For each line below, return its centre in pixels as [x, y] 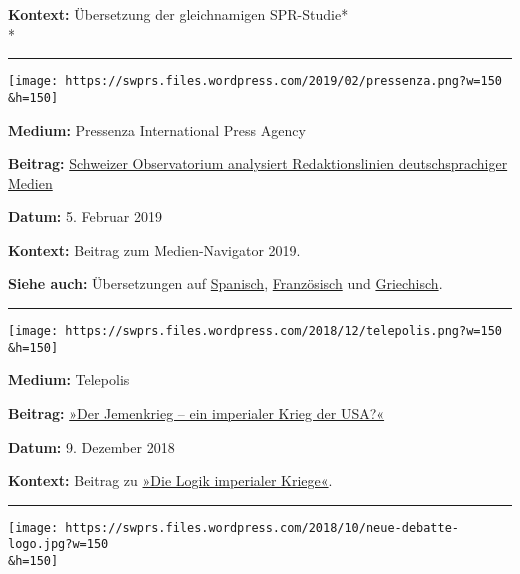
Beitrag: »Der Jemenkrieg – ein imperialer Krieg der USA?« [196, 412]
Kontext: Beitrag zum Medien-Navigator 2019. [154, 249]
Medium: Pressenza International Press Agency [157, 129]
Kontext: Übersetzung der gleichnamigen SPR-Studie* [178, 14]
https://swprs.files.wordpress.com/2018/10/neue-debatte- [262, 527]
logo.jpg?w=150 [58, 544]
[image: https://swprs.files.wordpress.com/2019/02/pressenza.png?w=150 [255, 81]
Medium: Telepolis [69, 379]
